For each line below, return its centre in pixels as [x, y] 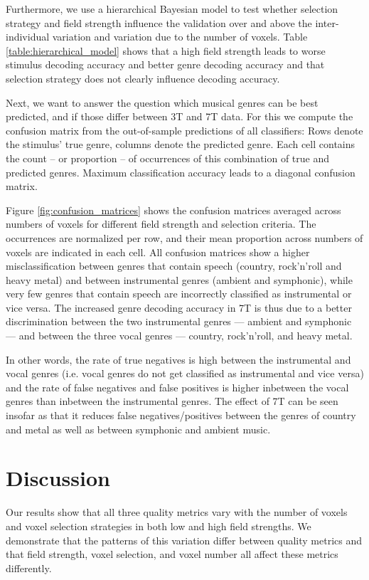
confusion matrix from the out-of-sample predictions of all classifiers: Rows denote [184, 130]
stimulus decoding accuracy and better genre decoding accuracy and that [165, 64]
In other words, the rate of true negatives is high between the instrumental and [178, 359]
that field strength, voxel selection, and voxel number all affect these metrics [172, 554]
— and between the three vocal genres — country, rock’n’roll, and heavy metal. [179, 336]
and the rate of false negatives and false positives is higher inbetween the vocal [177, 387]
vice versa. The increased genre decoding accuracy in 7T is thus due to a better [179, 307]
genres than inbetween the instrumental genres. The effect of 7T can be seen [172, 401]
